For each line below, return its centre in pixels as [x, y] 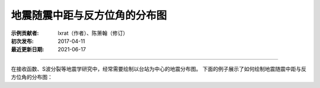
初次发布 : [22, 41]
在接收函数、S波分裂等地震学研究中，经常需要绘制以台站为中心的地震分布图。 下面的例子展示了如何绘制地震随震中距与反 [159, 69]
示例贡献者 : [25, 33]
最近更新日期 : [28, 50]
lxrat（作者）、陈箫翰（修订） [93, 33]
